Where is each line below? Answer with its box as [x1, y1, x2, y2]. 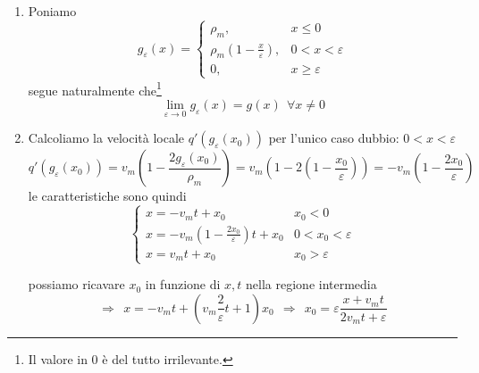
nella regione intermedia [246, 275, 377, 294]
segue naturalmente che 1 [28, 78, 162, 99]
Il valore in [28, 349, 88, 368]
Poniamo [28, 2, 77, 20]
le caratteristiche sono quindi [28, 186, 187, 205]
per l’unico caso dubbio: [268, 128, 399, 147]
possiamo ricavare [28, 275, 125, 294]
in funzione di [145, 275, 221, 294]
